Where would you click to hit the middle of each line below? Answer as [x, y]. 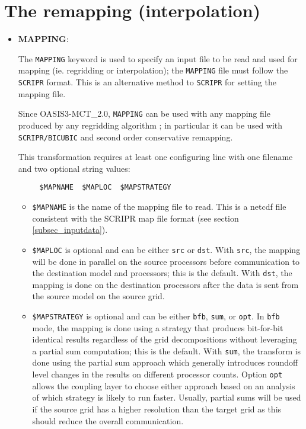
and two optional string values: [74, 168]
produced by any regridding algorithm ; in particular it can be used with [150, 125]
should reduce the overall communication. [108, 420]
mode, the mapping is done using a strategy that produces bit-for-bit [158, 327]
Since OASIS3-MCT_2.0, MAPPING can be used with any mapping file [144, 113]
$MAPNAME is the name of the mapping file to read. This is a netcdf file [159, 207]
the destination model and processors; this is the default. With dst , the [162, 273]
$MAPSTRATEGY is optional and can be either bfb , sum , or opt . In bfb [156, 316]
